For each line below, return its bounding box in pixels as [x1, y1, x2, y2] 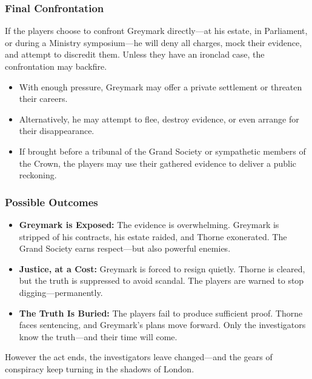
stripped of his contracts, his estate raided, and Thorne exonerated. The [19, 230, 287, 243]
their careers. [19, 92, 68, 105]
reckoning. [19, 169, 57, 181]
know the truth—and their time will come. [19, 330, 178, 343]
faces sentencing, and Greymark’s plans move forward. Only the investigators [19, 318, 306, 331]
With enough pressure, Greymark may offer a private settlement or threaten [19, 80, 302, 93]
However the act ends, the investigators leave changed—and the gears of [5, 350, 273, 363]
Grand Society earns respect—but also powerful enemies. [19, 242, 231, 255]
